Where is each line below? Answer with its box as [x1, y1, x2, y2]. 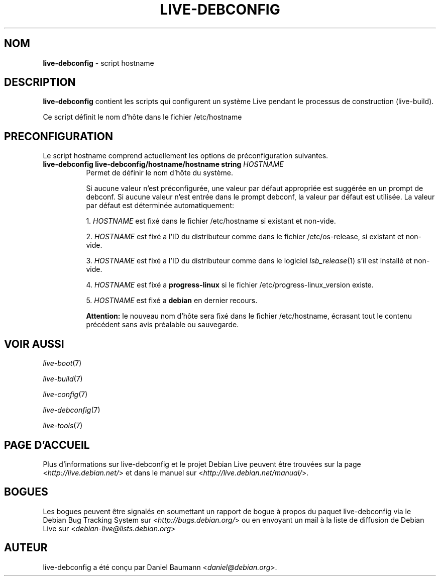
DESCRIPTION [4, 76, 76, 89]
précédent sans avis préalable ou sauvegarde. [86, 320, 239, 329]
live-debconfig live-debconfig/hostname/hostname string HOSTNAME [43, 160, 284, 169]
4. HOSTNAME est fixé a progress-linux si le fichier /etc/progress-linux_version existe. [86, 280, 374, 289]
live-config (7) [43, 390, 88, 399]
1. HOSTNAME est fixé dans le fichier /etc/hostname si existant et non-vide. [86, 217, 336, 226]
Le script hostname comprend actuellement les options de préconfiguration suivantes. [43, 151, 328, 160]
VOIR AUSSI [4, 337, 64, 350]
